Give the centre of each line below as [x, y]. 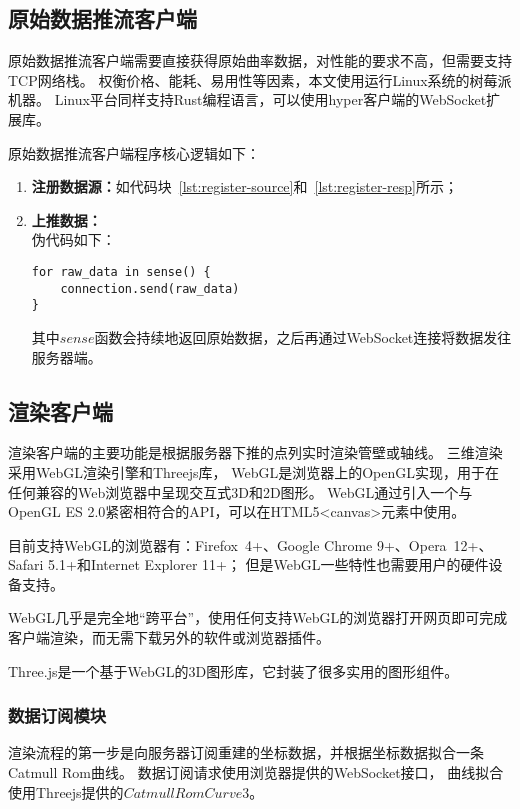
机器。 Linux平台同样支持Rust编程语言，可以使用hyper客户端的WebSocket [247, 99]
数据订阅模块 [57, 715]
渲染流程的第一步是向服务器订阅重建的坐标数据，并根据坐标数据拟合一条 [246, 752]
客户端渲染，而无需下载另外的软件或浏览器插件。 [169, 637]
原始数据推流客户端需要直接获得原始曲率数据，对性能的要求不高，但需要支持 [260, 60]
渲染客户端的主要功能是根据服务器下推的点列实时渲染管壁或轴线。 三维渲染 [255, 452]
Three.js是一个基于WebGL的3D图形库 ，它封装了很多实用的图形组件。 [233, 670]
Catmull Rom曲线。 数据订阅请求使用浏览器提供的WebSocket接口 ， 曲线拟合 [256, 772]
